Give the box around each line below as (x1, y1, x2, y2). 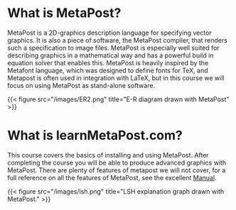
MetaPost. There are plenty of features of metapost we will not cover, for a (7, 165, 226, 175)
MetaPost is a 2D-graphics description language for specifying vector (7, 28, 212, 37)
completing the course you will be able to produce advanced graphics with (7, 158, 227, 167)
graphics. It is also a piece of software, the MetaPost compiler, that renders (7, 35, 227, 44)
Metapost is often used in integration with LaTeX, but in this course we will (7, 73, 225, 82)
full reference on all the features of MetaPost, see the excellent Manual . (7, 173, 217, 182)
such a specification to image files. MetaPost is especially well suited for (7, 43, 220, 52)
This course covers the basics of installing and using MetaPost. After (7, 150, 209, 159)
